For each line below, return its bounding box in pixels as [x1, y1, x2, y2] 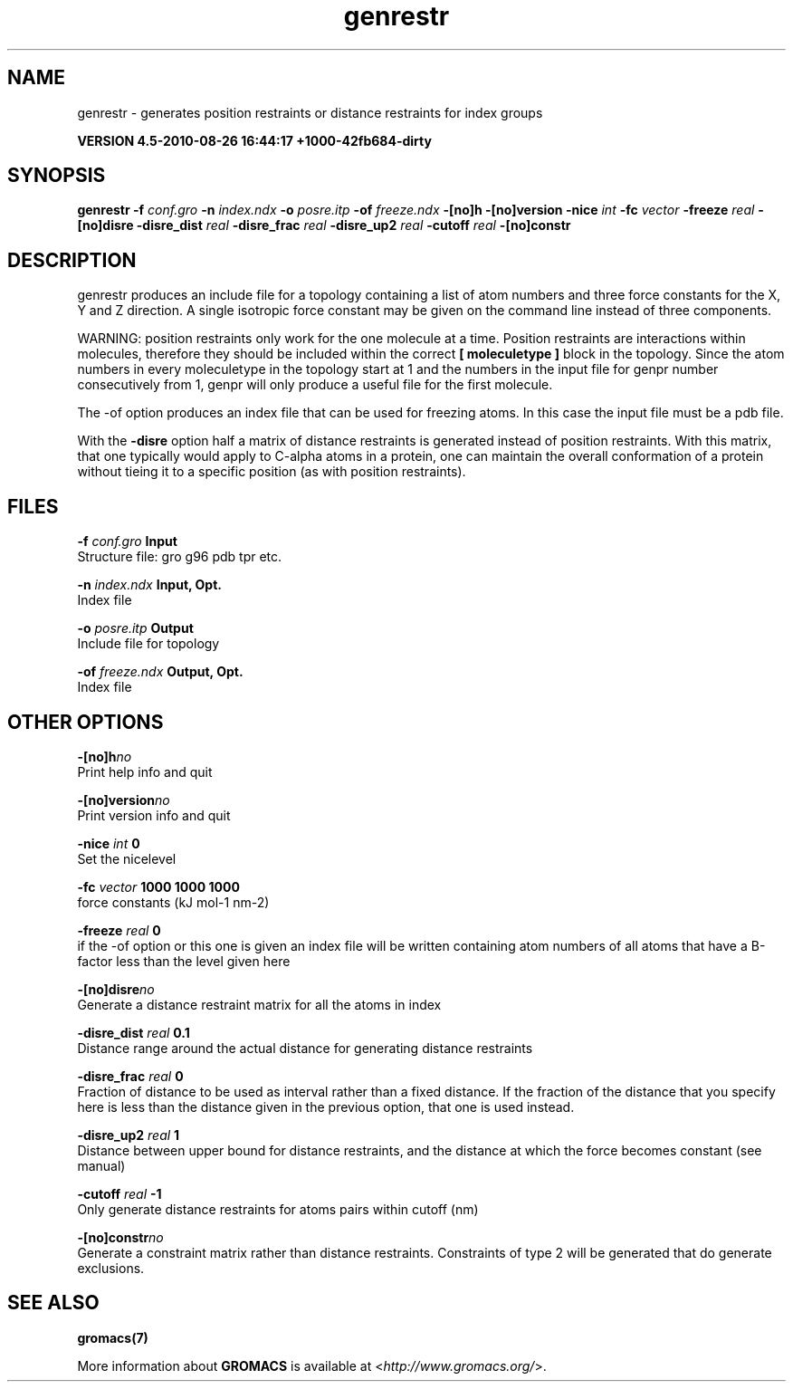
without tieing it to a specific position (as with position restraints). [77, 464, 466, 480]
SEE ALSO [7, 1291, 100, 1315]
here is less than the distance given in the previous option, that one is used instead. [77, 1098, 575, 1115]
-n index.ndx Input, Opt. [77, 577, 222, 593]
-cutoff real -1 [77, 1185, 162, 1202]
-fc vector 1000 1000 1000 [77, 878, 240, 895]
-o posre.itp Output [77, 620, 194, 637]
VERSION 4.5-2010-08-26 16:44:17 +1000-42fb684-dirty [77, 132, 432, 148]
